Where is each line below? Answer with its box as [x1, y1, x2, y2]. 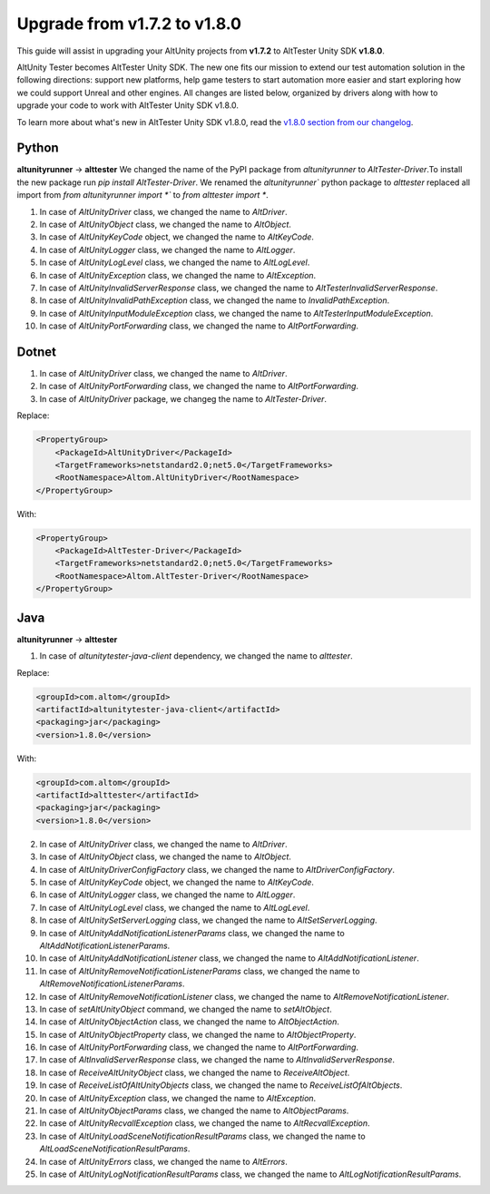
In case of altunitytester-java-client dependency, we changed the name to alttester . [39, 651, 353, 661]
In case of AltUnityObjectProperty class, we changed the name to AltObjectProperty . [39, 1029, 357, 1040]
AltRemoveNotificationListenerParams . [39, 978, 185, 989]
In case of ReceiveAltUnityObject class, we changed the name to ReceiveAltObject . [39, 1067, 350, 1078]
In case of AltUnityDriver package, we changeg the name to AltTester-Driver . [39, 393, 327, 404]
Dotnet [16, 344, 57, 359]
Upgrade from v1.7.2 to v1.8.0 [16, 14, 242, 34]
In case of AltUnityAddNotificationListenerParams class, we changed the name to [39, 927, 345, 938]
